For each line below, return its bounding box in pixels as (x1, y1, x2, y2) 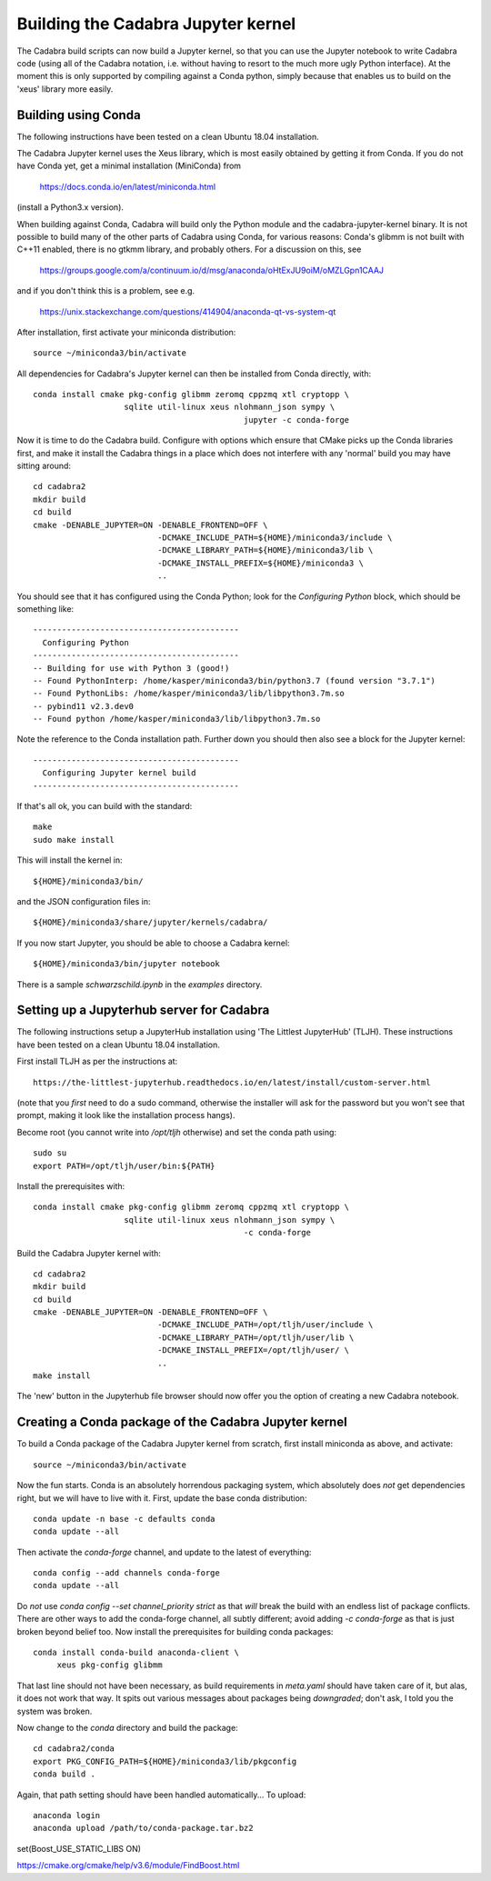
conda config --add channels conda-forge (33, 1568, 220, 1578)
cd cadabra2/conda (33, 1744, 115, 1754)
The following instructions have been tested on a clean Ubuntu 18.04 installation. (16, 131, 320, 142)
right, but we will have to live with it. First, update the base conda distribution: (16, 1492, 307, 1504)
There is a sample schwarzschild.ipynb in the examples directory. (16, 978, 263, 990)
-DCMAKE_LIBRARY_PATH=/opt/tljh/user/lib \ (157, 1332, 355, 1343)
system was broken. (16, 1706, 93, 1716)
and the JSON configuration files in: (16, 895, 151, 906)
